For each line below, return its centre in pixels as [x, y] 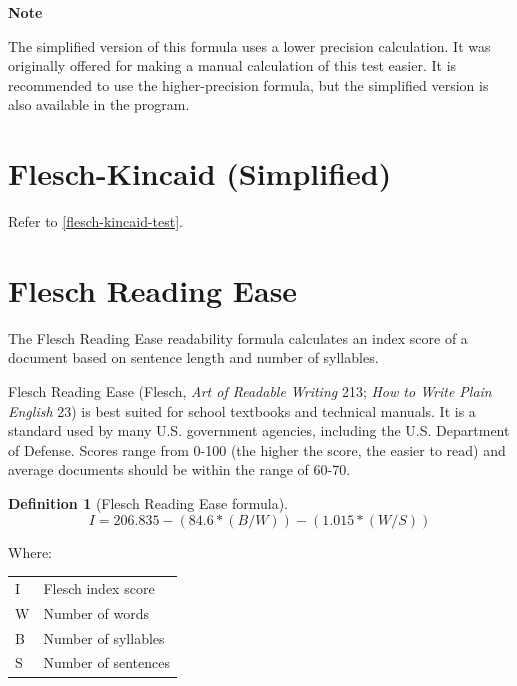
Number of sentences [106, 662]
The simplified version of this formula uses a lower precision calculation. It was [249, 45]
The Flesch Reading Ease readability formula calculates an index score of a [238, 337]
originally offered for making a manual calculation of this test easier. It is [232, 65]
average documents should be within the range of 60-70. [179, 469]
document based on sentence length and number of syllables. [193, 357]
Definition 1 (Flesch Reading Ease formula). [148, 502]
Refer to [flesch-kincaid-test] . [96, 221]
